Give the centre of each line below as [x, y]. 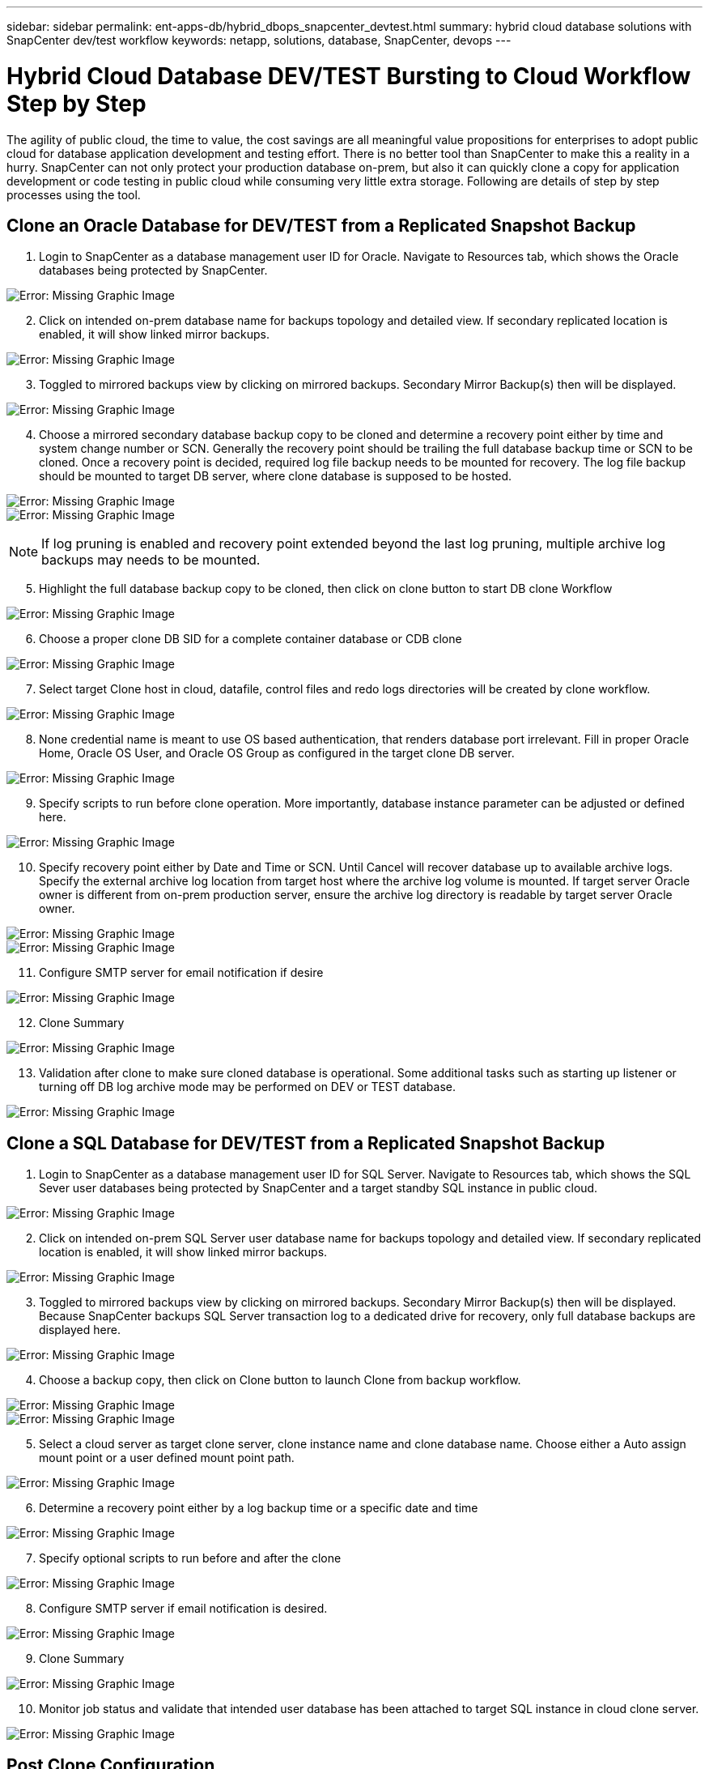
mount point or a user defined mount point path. [167, 1458]
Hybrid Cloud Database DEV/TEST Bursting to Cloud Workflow [349, 76]
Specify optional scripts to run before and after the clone [190, 1558]
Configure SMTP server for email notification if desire [181, 973]
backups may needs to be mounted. [151, 560]
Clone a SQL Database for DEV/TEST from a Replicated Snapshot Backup [306, 1143]
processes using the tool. [74, 194]
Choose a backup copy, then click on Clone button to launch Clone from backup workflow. [280, 1380]
